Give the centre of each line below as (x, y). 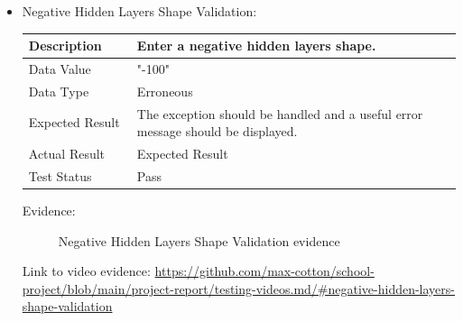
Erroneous (165, 91)
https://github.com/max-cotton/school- (264, 271)
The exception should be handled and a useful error (280, 113)
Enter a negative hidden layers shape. (256, 46)
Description (65, 46)
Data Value (60, 68)
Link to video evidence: (86, 271)
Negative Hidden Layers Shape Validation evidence (199, 240)
